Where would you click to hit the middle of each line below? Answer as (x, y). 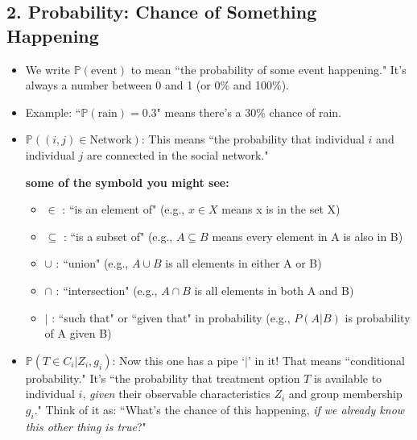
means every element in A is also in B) (308, 236)
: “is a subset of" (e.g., (118, 236)
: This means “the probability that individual (253, 139)
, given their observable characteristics (176, 394)
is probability (378, 317)
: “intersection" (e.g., (107, 290)
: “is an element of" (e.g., (124, 209)
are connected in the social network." (178, 154)
